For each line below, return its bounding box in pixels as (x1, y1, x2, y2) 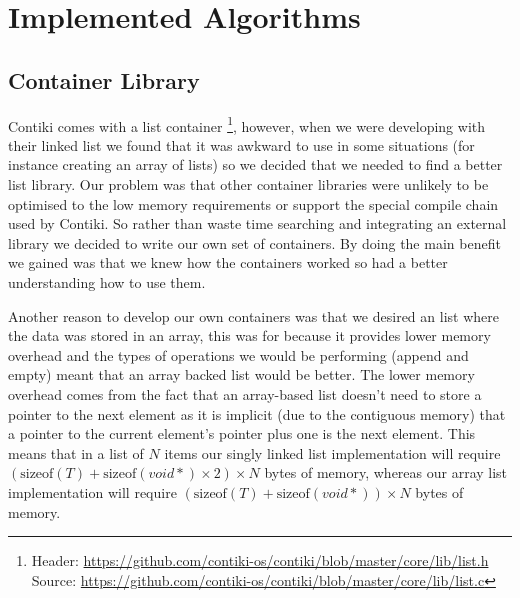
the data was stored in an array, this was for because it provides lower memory (8, 325, 491, 346)
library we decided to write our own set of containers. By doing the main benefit (8, 232, 501, 253)
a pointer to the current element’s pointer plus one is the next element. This (8, 423, 476, 444)
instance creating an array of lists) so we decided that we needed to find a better (8, 154, 503, 175)
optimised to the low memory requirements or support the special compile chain (8, 193, 499, 214)
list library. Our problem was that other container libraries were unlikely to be (8, 174, 489, 195)
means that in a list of (8, 442, 144, 463)
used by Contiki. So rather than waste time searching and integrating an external (8, 213, 507, 234)
